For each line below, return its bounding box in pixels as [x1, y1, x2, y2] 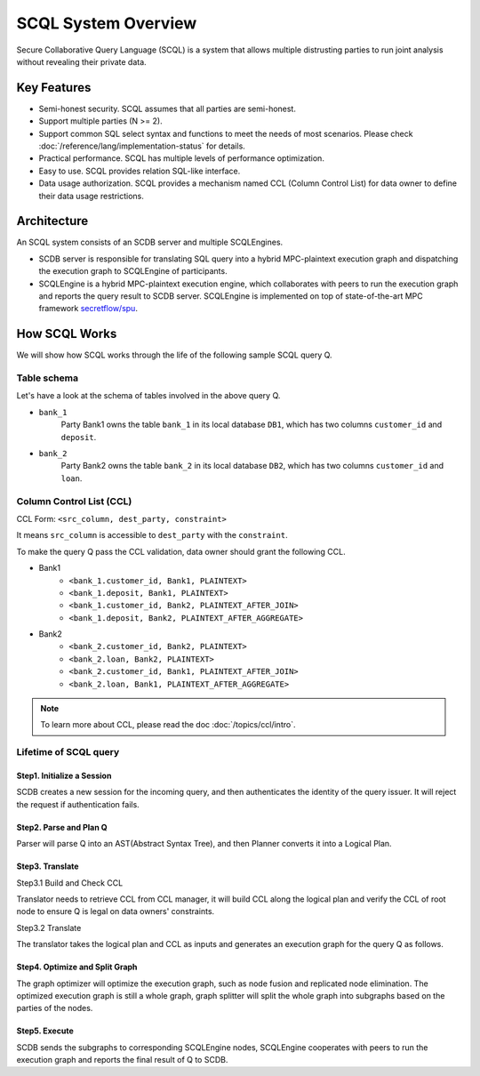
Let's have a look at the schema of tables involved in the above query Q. [16, 390, 281, 401]
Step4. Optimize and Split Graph [16, 961, 138, 973]
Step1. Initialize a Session [16, 770, 112, 781]
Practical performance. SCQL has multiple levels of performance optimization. [38, 153, 324, 164]
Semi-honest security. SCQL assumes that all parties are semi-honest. [38, 103, 297, 114]
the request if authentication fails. [16, 799, 140, 809]
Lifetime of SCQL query [16, 746, 120, 759]
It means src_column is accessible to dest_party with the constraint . [16, 530, 288, 541]
